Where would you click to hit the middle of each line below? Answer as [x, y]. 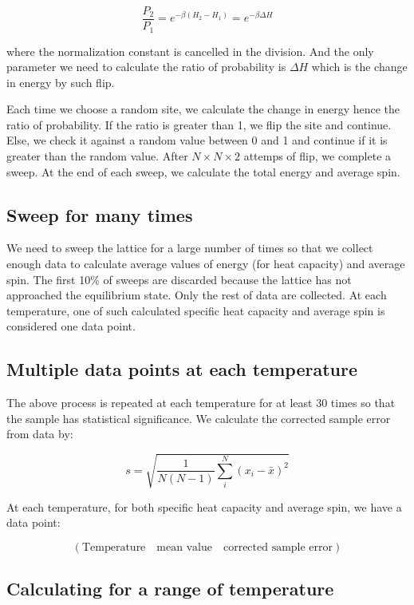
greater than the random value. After [97, 156]
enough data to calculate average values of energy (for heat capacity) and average [206, 264]
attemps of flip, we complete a [317, 156]
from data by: [40, 434]
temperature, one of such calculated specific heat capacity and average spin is [196, 310]
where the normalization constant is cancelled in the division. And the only [190, 51]
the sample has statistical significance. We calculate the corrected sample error [199, 418]
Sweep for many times [100, 214]
